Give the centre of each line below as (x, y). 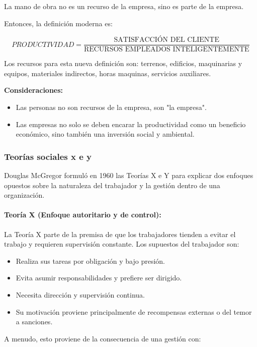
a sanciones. (34, 322)
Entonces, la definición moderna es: (58, 23)
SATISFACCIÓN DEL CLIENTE (166, 40)
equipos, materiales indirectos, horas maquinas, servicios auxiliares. (108, 73)
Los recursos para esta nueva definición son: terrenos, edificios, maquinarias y (123, 63)
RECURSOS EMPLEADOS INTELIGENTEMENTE (166, 50)
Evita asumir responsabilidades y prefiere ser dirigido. (99, 278)
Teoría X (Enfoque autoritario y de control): (83, 215)
